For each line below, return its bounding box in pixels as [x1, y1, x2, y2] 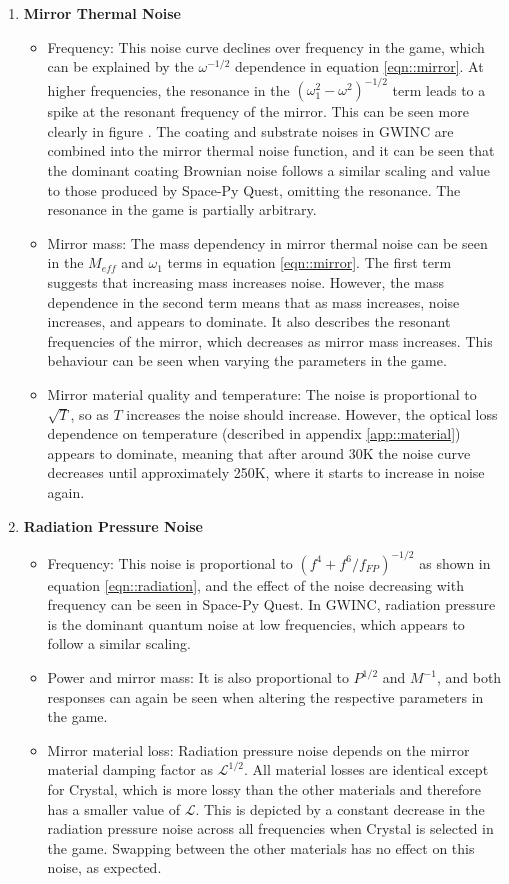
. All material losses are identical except [243, 759, 489, 780]
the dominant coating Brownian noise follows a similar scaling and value [47, 160, 490, 181]
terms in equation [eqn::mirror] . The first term [167, 252, 452, 273]
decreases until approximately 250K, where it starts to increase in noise [47, 462, 485, 483]
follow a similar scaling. [47, 633, 191, 654]
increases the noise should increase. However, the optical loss [126, 403, 498, 424]
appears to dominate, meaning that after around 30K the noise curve [47, 442, 471, 463]
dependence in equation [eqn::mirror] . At [235, 56, 484, 77]
